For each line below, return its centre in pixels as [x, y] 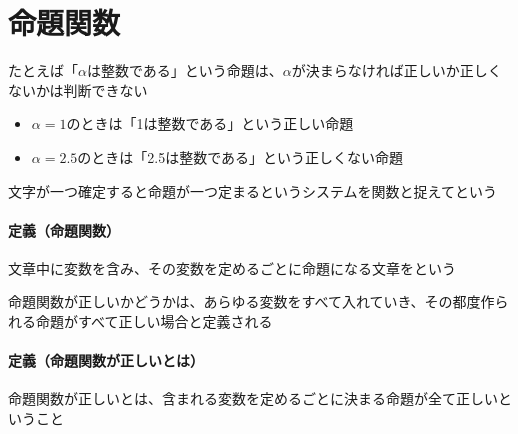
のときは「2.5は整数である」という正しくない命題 [240, 156]
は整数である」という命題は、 [184, 70]
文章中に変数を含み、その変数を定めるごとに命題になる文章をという [232, 267]
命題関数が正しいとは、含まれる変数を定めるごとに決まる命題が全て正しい [253, 398]
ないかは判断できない [78, 89]
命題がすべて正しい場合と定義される [154, 321]
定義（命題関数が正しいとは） [106, 360]
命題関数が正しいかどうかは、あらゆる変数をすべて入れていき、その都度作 [251, 301]
